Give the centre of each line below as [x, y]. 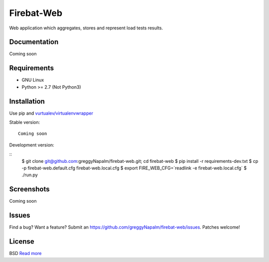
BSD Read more [25, 254]
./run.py [30, 175]
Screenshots [29, 189]
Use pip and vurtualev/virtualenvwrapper [51, 113]
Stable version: [25, 123]
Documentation [34, 42]
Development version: [32, 145]
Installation [27, 101]
